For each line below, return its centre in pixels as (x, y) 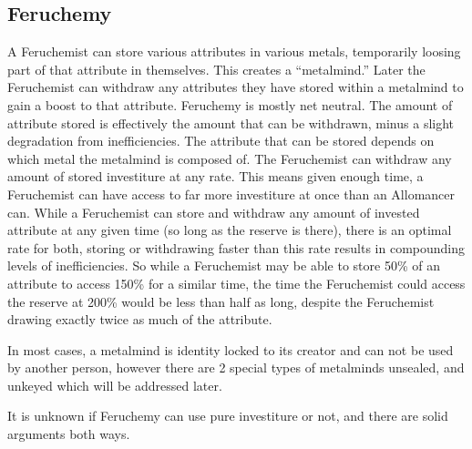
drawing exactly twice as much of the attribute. (140, 319)
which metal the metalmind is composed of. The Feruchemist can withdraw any (230, 158)
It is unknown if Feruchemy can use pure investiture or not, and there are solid (228, 416)
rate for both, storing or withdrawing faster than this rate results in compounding (236, 247)
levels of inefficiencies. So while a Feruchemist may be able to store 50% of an (224, 265)
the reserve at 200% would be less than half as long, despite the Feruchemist (221, 301)
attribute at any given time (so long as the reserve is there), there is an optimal (230, 230)
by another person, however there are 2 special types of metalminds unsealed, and (236, 367)
